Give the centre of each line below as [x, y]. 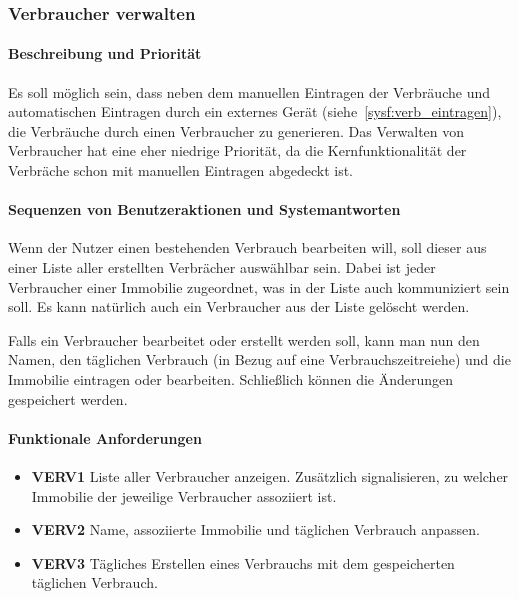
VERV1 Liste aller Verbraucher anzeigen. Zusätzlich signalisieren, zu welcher [270, 475]
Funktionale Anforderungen [105, 437]
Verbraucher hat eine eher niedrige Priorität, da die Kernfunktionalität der [237, 150]
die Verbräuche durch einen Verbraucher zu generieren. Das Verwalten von [236, 130]
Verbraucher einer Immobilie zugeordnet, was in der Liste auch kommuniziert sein [259, 286]
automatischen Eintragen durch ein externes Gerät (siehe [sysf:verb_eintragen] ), [255, 111]
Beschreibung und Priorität [105, 53]
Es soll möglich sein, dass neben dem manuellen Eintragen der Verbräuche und [249, 91]
